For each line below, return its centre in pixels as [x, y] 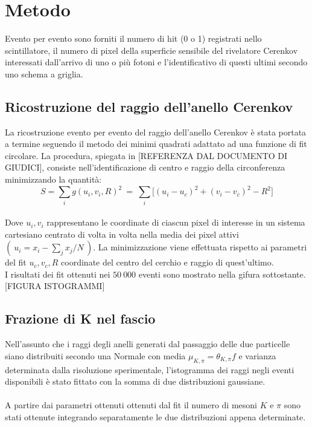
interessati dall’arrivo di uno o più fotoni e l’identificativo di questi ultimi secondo [156, 62]
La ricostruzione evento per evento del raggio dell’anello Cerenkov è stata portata [156, 132]
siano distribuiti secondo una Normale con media [95, 355]
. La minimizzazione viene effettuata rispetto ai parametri [200, 247]
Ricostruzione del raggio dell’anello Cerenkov [149, 106]
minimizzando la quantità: [53, 179]
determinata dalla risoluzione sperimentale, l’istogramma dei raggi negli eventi [150, 369]
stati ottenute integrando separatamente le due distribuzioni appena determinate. [155, 417]
